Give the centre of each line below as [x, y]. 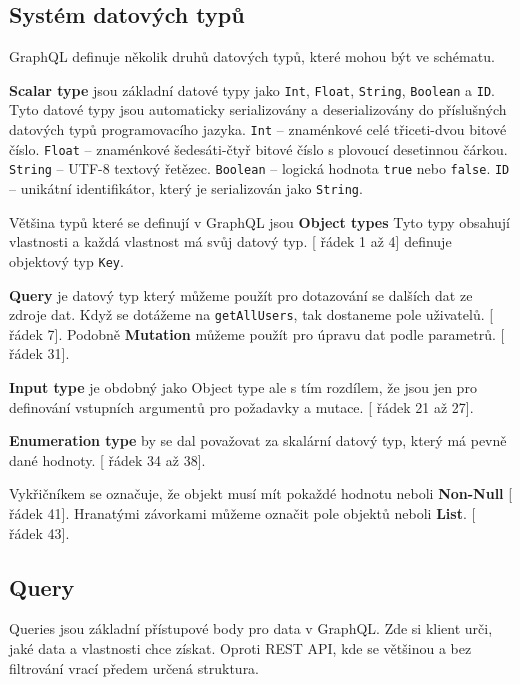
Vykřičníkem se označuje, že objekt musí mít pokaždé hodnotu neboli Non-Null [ [261, 493]
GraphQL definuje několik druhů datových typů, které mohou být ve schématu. [252, 56]
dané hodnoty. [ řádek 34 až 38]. [107, 459]
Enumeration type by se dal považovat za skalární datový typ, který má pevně [258, 440]
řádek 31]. [39, 353]
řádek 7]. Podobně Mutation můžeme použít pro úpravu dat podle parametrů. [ [257, 333]
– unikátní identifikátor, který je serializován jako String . [186, 188]
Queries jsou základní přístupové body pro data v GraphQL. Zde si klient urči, [251, 628]
